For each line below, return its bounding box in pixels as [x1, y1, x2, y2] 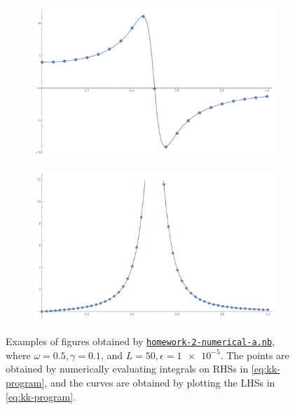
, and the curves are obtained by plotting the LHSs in [44, 375, 275, 390]
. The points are [220, 347, 289, 362]
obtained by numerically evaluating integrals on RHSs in [6, 361, 249, 376]
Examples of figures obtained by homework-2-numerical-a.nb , [6, 334, 275, 349]
